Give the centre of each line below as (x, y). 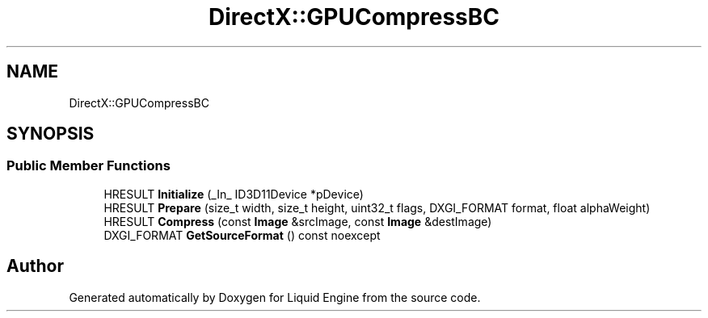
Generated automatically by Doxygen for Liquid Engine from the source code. (275, 297)
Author (35, 266)
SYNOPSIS (51, 134)
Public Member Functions (88, 166)
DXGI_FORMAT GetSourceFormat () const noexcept (242, 235)
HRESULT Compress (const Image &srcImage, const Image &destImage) (298, 221)
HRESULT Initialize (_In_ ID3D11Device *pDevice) (234, 194)
